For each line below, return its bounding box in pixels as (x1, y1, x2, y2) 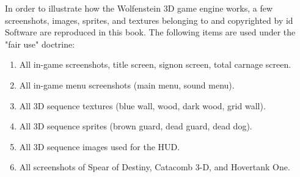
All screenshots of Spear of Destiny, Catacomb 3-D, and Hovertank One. (19, 161, 290, 173)
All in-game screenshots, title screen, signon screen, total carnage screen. (19, 58, 291, 71)
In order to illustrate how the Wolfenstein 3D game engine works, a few (5, 2, 273, 14)
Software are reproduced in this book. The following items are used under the (5, 26, 296, 38)
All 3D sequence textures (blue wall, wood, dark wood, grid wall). (19, 99, 266, 112)
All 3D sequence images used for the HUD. (19, 140, 180, 153)
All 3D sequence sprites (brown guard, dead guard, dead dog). (19, 120, 252, 132)
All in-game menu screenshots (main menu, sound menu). (19, 78, 235, 91)
